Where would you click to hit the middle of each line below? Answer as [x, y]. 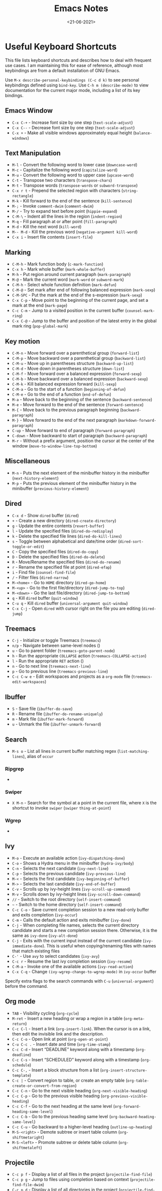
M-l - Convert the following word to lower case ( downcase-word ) [75, 165]
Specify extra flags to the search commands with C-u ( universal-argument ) [79, 981]
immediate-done [27, 946]
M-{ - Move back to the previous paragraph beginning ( [67, 410]
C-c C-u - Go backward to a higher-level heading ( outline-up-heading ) [82, 1127]
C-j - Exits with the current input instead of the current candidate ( [78, 940]
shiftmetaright [27, 1138]
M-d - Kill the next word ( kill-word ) [47, 227]
